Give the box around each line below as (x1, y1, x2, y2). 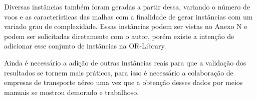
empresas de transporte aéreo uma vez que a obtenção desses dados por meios (4, 77, 243, 87)
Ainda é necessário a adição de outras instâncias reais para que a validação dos (4, 57, 246, 67)
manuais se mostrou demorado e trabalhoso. (4, 86, 139, 97)
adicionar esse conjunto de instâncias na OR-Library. (4, 40, 166, 51)
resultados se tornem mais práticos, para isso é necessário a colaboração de (4, 67, 233, 77)
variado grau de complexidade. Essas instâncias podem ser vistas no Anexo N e (4, 21, 247, 31)
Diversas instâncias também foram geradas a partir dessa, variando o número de (4, 1, 250, 11)
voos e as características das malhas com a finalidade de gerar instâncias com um (4, 11, 253, 21)
